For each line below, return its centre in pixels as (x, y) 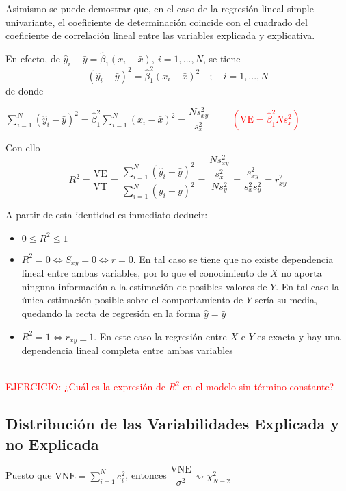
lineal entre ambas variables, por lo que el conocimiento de (144, 273)
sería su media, (286, 300)
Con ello (23, 148)
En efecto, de (33, 58)
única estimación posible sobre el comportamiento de (132, 300)
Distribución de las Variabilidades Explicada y (173, 424)
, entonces (146, 475)
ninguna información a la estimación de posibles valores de (144, 286)
